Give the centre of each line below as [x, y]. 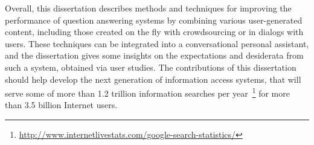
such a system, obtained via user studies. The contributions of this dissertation [151, 67]
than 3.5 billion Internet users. [61, 105]
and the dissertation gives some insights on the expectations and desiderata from [154, 55]
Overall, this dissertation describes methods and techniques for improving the [148, 8]
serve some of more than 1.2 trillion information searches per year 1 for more [147, 92]
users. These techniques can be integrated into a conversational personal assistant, [157, 43]
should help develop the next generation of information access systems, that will [153, 79]
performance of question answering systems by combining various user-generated [154, 20]
